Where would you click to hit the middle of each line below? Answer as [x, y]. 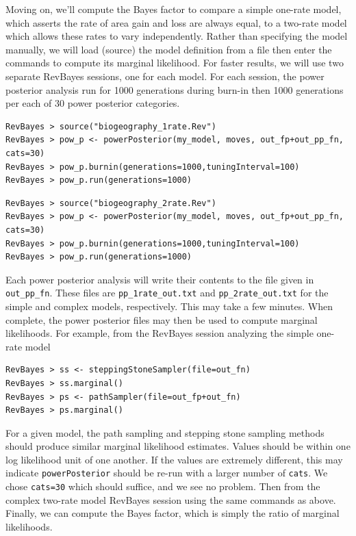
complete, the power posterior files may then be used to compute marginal [162, 319]
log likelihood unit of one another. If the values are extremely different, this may [174, 459]
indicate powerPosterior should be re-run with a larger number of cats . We [167, 473]
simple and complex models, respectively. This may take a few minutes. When [169, 306]
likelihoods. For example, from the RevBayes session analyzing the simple [160, 333]
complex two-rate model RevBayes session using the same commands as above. [171, 499]
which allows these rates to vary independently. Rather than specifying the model [177, 36]
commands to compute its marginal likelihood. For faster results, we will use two [175, 63]
